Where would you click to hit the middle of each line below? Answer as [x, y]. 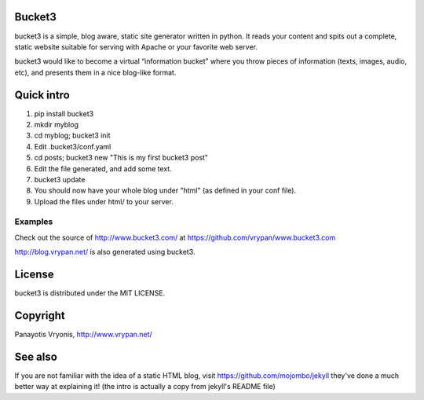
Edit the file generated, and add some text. [103, 168]
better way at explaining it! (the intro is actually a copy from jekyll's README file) [145, 387]
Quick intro [42, 95]
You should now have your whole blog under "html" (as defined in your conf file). [165, 191]
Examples [34, 222]
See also [36, 356]
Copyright [40, 316]
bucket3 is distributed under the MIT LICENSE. [90, 293]
